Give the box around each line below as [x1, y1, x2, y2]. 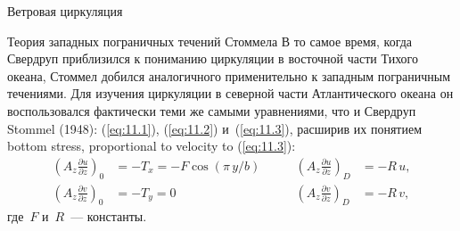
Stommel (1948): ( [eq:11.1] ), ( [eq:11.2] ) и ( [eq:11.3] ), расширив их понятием [7, 119, 423, 137]
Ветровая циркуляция [7, 2, 123, 20]
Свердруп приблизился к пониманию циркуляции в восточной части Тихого [7, 49, 419, 68]
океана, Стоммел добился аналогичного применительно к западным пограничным [7, 66, 451, 85]
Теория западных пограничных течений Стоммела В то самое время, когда [7, 31, 413, 50]
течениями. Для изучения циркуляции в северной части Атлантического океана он [7, 84, 454, 103]
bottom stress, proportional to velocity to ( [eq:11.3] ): [7, 136, 296, 155]
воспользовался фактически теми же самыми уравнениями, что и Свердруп [7, 101, 416, 120]
